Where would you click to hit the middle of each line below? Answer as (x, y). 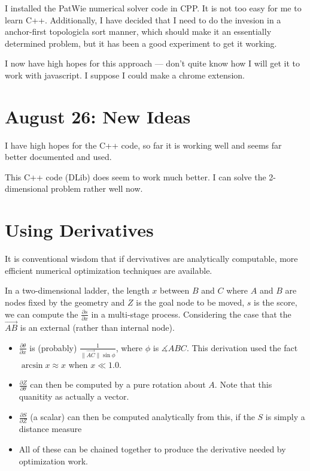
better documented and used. (58, 157)
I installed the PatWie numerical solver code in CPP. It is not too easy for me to (153, 8)
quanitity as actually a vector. (74, 396)
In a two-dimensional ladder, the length (77, 290)
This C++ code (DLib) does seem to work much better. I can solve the (136, 176)
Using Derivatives (79, 230)
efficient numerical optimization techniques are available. (109, 270)
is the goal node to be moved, (190, 302)
